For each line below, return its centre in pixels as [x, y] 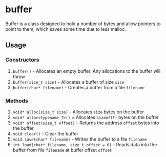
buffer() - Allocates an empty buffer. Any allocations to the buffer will [87, 71]
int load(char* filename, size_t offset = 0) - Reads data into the [85, 144]
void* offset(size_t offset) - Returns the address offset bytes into [86, 123]
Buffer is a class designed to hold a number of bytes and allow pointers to [83, 24]
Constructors [22, 60]
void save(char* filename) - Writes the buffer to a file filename [80, 139]
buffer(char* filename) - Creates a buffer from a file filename [79, 87]
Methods [17, 101]
